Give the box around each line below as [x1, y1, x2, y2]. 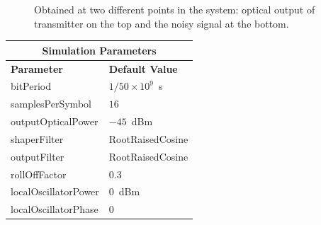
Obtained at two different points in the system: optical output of [34, 2, 315, 16]
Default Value [108, 61, 178, 76]
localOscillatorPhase [11, 202, 98, 217]
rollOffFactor [11, 166, 67, 181]
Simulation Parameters [42, 42, 157, 57]
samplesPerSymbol [11, 96, 91, 111]
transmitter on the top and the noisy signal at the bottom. [34, 16, 289, 30]
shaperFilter [11, 131, 64, 146]
